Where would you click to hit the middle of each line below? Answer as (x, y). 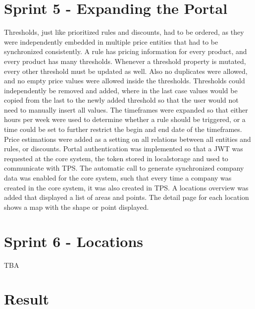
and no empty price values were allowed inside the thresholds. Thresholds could (125, 81)
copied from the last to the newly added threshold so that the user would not (121, 100)
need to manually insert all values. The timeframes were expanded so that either (126, 109)
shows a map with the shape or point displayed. (76, 207)
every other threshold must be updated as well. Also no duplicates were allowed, (126, 71)
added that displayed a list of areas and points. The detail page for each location (127, 197)
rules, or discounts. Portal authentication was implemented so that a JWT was (124, 149)
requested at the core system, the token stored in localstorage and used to (116, 158)
